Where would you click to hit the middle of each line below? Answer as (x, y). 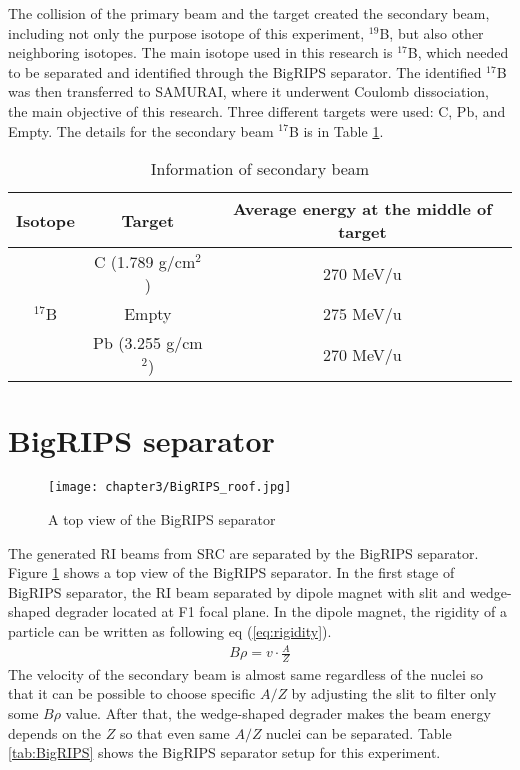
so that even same (174, 732)
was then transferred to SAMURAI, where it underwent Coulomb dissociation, (248, 91)
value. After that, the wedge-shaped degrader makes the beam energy (278, 713)
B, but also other (431, 32)
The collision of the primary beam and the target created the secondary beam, (249, 13)
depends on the (55, 732)
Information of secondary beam (260, 169)
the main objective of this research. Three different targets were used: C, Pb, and (257, 110)
